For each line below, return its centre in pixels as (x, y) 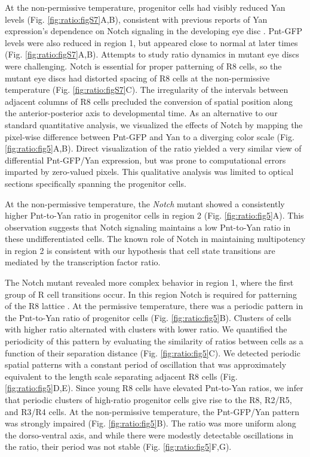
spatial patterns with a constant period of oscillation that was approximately (146, 364)
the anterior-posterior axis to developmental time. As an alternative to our (141, 113)
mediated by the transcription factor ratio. (83, 262)
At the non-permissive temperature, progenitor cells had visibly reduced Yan (145, 7)
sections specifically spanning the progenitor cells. (96, 183)
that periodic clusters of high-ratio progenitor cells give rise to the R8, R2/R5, (148, 400)
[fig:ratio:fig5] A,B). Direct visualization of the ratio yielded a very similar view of (153, 148)
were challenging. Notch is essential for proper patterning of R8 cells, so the (143, 66)
